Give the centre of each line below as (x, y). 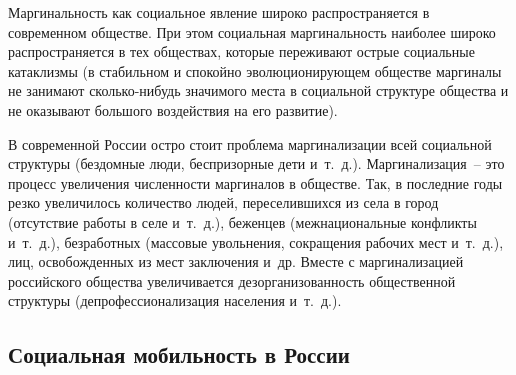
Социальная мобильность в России (179, 354)
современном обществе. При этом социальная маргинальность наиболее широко (252, 31)
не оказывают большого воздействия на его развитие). (173, 109)
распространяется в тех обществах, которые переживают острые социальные (241, 51)
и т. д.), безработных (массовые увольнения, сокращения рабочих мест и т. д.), (256, 241)
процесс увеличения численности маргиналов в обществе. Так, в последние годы (255, 182)
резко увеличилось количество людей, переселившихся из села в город (223, 202)
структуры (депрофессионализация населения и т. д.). (175, 300)
